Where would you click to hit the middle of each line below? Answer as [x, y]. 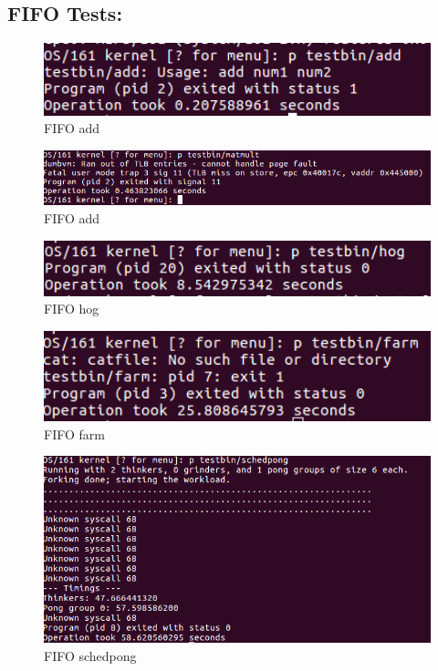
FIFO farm [74, 434]
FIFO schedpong [90, 655]
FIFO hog [72, 309]
